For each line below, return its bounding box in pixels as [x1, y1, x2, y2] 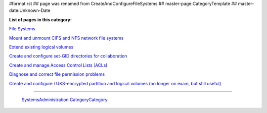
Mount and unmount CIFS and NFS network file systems [9, 35, 124, 41]
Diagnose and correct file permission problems [9, 71, 105, 77]
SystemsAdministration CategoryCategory [21, 97, 108, 103]
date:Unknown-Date [9, 7, 50, 13]
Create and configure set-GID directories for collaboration [9, 53, 127, 59]
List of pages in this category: [9, 16, 72, 22]
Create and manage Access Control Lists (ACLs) [9, 62, 108, 68]
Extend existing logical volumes [9, 44, 74, 50]
